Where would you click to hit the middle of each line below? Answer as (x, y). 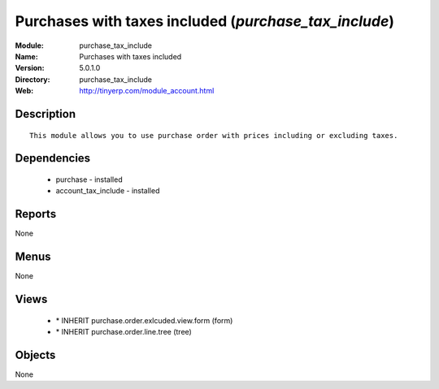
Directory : (33, 79)
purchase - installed (89, 179)
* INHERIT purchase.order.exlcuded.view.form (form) (144, 320)
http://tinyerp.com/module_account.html (147, 91)
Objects (35, 354)
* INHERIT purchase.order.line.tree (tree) (124, 331)
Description (46, 114)
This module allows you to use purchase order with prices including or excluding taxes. (214, 135)
